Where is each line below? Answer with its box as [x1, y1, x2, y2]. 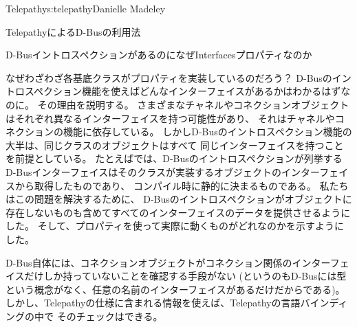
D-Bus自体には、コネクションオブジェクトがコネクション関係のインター [6, 255, 330, 269]
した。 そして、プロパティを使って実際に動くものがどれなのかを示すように [6, 218, 344, 233]
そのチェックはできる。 [56, 308, 163, 323]
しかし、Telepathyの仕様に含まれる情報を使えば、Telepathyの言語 [6, 295, 301, 310]
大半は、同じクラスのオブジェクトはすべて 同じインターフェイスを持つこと [6, 137, 344, 152]
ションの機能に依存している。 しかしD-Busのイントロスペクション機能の [24, 124, 352, 139]
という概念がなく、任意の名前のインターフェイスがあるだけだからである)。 [6, 282, 345, 296]
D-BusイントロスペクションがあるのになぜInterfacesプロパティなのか [6, 47, 312, 62]
